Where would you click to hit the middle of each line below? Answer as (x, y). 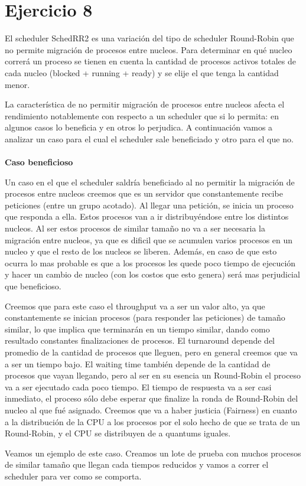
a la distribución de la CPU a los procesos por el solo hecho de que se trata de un (152, 421)
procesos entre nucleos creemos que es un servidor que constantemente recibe (144, 193)
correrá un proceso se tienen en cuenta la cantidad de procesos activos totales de (150, 61)
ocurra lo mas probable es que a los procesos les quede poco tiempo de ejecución (150, 262)
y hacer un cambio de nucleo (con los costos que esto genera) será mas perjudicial (152, 274)
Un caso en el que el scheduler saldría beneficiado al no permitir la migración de (150, 182)
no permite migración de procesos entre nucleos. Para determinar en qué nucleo (149, 49)
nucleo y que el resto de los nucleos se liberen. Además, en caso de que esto (141, 251)
